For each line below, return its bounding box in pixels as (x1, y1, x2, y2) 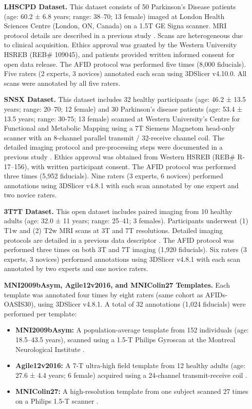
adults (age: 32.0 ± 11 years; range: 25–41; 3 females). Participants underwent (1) (4, 215, 249, 226)
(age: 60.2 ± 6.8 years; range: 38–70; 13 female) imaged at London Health (4, 11, 225, 21)
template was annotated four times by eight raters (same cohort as (4, 289, 203, 299)
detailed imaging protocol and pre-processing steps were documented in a (4, 142, 223, 152)
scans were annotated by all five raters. (4, 78, 120, 88)
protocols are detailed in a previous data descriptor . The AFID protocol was (4, 234, 234, 245)
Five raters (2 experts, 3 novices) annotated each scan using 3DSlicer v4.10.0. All (4, 68, 247, 78)
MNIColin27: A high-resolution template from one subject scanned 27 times (15, 386, 249, 396)
